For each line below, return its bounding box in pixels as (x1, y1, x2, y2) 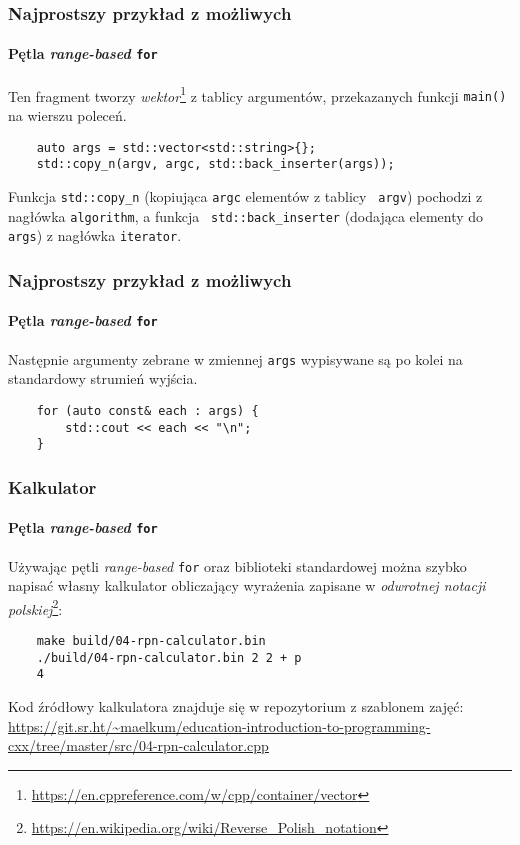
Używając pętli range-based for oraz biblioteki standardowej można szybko (8, 555, 467, 576)
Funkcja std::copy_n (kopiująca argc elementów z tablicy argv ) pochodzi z (8, 185, 483, 206)
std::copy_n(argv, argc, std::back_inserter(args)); (36, 157, 395, 172)
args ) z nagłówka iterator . (8, 225, 182, 246)
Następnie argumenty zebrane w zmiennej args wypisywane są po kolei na (8, 348, 463, 369)
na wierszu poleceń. (8, 105, 127, 126)
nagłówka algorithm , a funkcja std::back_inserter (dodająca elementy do (8, 205, 484, 226)
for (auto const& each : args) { (36, 403, 259, 418)
